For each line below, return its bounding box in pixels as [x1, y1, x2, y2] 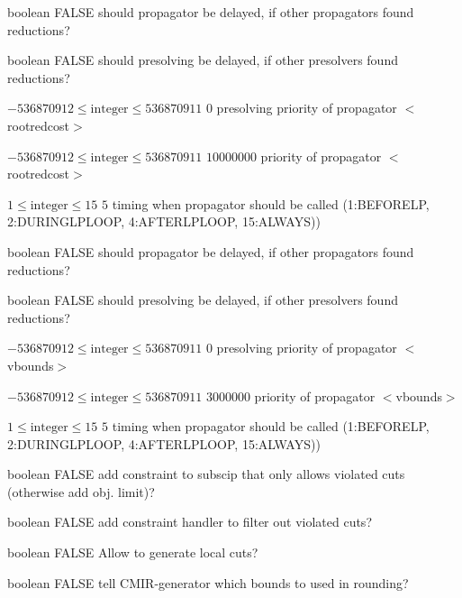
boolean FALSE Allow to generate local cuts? [7, 543, 258, 562]
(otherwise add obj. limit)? [7, 482, 155, 501]
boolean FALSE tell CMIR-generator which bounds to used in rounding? [7, 573, 409, 592]
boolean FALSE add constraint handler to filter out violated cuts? [7, 512, 372, 531]
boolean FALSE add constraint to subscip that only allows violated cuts [7, 465, 405, 483]
